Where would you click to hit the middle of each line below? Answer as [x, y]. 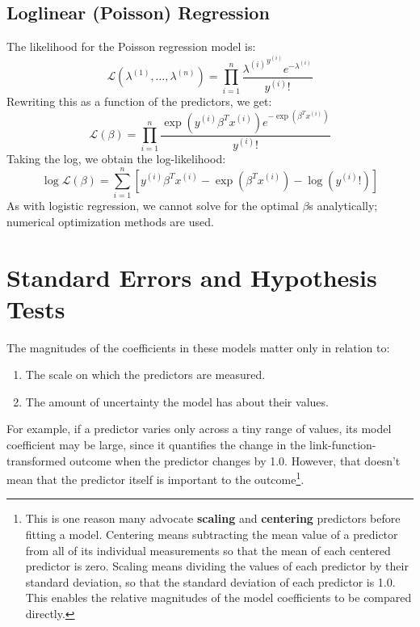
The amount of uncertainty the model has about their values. [177, 401]
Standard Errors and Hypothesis [192, 277]
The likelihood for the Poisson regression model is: [131, 46]
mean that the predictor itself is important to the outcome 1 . [155, 478]
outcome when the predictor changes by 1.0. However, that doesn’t [235, 460]
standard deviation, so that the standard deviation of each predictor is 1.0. [210, 581]
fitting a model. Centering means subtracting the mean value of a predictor [212, 534]
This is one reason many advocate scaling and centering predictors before [213, 518]
